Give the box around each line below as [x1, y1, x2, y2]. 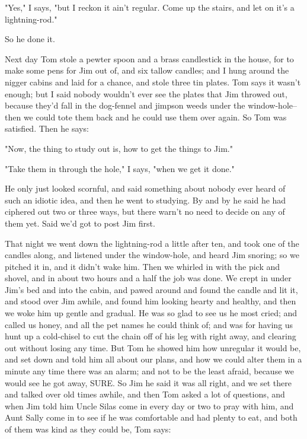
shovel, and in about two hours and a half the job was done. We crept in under [5, 272, 292, 284]
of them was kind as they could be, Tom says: [5, 423, 171, 435]
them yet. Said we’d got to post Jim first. [5, 217, 155, 229]
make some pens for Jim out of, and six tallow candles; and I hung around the [5, 64, 289, 77]
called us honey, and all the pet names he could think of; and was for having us [5, 318, 293, 330]
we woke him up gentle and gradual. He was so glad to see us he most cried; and [5, 307, 298, 319]
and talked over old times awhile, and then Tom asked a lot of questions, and [5, 388, 285, 400]
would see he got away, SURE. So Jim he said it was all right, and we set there [5, 376, 292, 389]
